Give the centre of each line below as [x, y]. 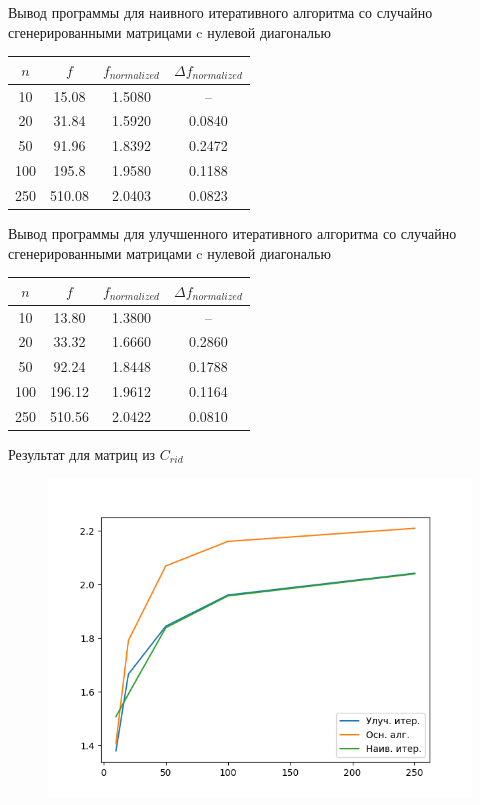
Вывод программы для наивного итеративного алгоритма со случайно [220, 12]
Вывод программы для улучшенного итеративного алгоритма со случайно [232, 233]
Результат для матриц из [82, 454]
